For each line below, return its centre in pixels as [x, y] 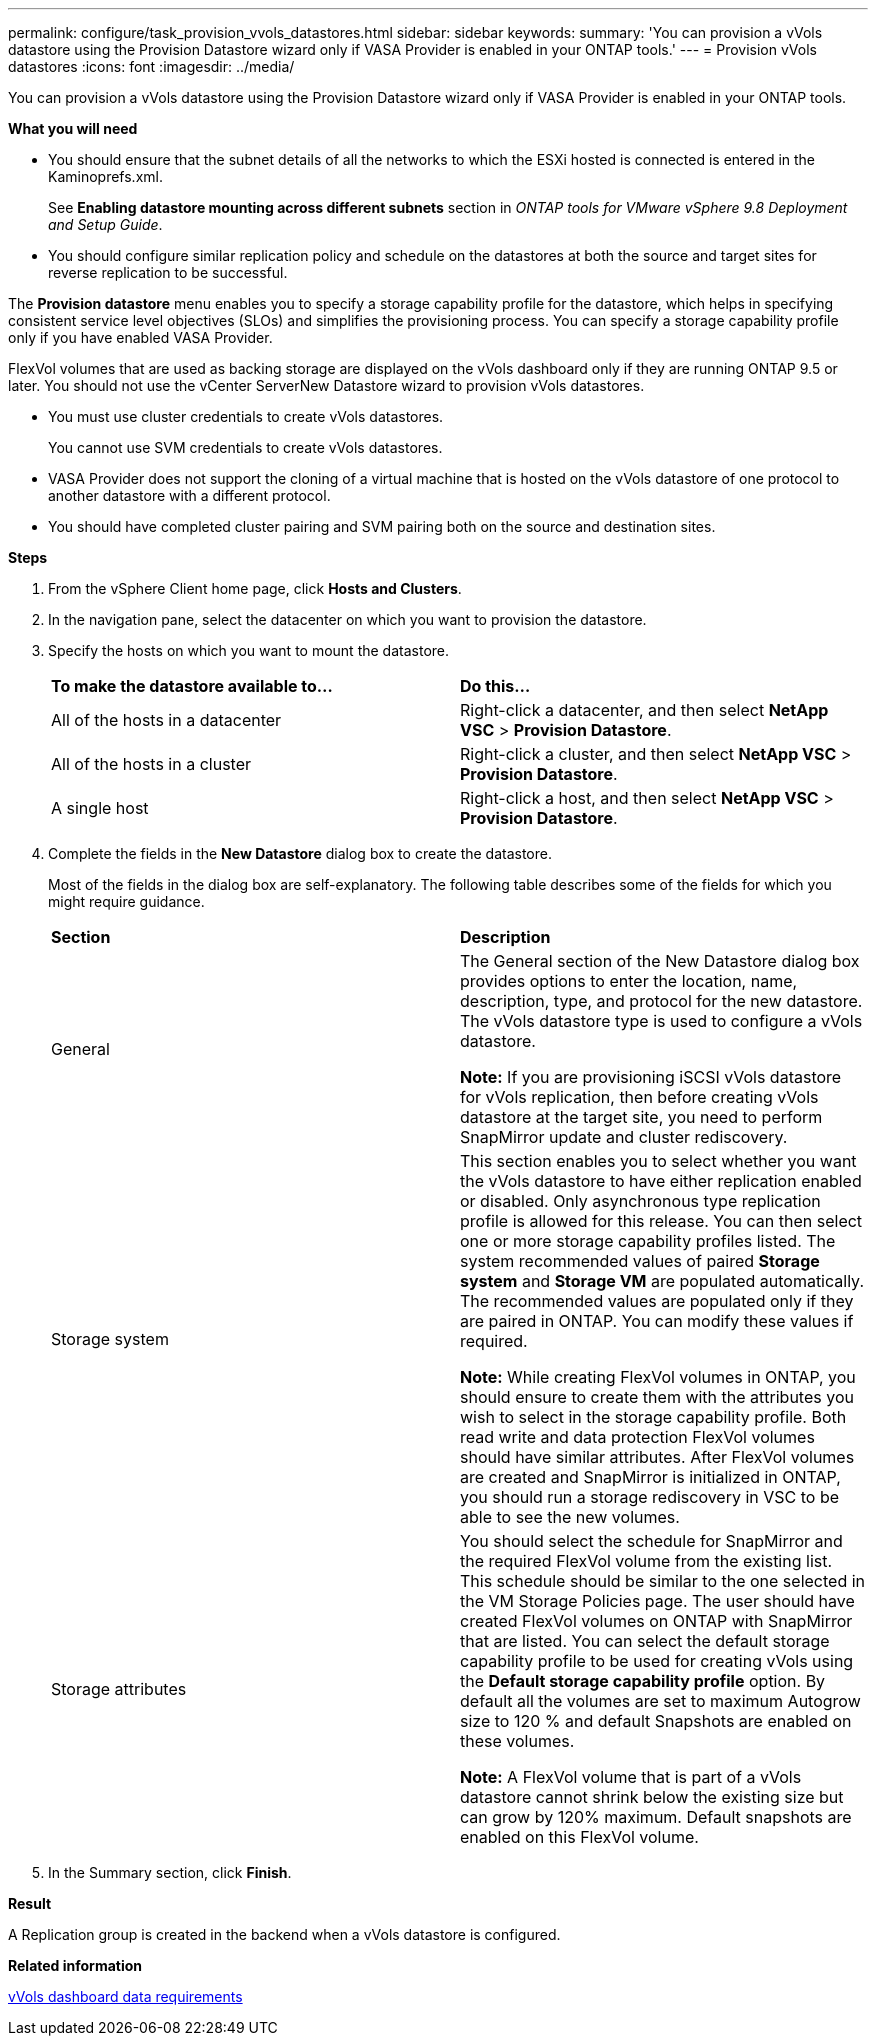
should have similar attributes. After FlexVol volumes [657, 1457]
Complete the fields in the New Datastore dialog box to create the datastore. [300, 853]
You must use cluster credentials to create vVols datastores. [246, 416]
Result [30, 1903]
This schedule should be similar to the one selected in [663, 1581]
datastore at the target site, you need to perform [641, 1117]
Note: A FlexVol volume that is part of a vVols [631, 1777]
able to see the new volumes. [570, 1517]
